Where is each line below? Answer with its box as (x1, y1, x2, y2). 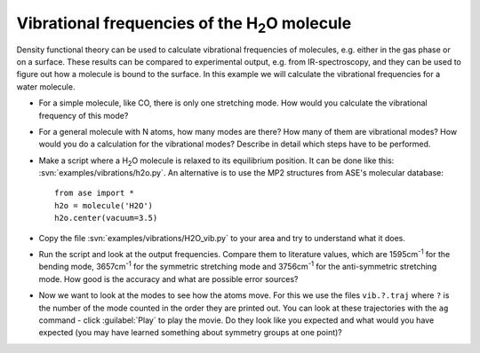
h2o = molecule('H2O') (54, 200, 154, 210)
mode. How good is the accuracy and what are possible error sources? (38, 273, 299, 284)
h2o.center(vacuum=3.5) (54, 213, 158, 224)
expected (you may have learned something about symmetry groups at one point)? (38, 327, 342, 338)
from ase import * (54, 188, 135, 199)
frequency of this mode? (38, 110, 129, 121)
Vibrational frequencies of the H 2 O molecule (16, 13, 352, 36)
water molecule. (16, 81, 76, 92)
